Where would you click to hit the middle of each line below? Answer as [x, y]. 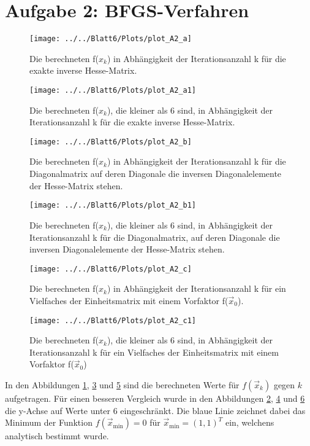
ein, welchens [250, 422]
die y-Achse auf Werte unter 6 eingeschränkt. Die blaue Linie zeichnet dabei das [155, 410]
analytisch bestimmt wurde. [57, 436]
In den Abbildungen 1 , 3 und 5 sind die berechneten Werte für [122, 384]
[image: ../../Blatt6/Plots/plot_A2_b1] [113, 205]
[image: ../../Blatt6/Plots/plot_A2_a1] [113, 90]
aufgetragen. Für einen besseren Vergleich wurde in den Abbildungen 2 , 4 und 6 [155, 398]
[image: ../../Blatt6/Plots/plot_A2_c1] [113, 320]
